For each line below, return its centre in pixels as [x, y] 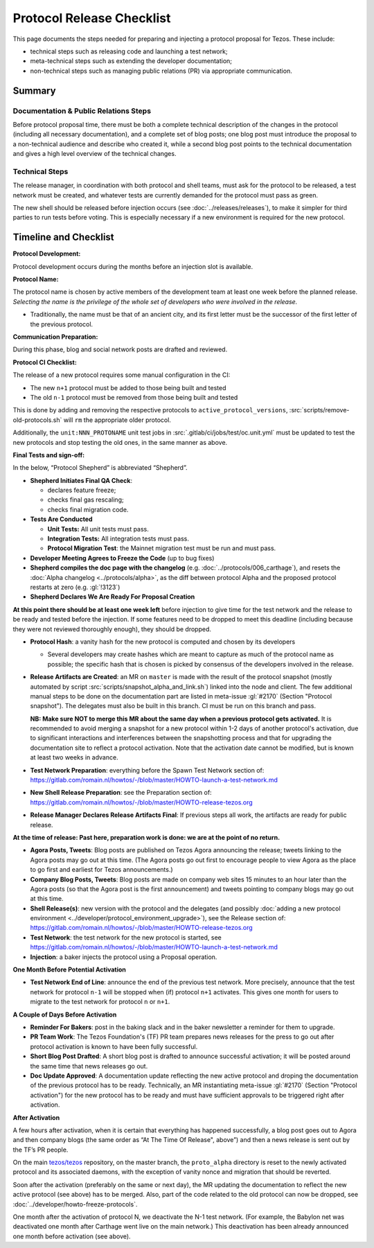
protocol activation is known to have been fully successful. [114, 1046]
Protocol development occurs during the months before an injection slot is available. [133, 266]
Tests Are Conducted [61, 519]
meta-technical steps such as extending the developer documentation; [131, 61]
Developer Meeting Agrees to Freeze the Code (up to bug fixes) [122, 558]
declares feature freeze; [82, 490]
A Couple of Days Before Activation [65, 1014]
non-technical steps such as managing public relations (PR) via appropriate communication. [161, 71]
